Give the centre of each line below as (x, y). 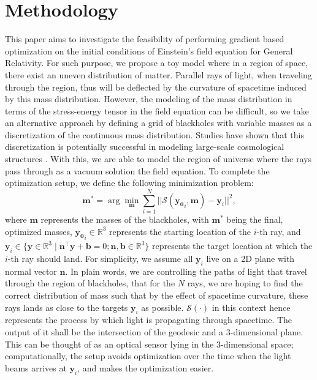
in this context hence (251, 307)
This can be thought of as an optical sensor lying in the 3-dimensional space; (149, 344)
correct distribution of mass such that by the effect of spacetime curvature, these (157, 295)
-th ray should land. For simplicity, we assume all (100, 258)
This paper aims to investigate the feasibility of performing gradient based (145, 39)
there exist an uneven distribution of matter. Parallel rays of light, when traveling (158, 74)
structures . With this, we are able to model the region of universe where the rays (158, 159)
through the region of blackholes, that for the (90, 283)
